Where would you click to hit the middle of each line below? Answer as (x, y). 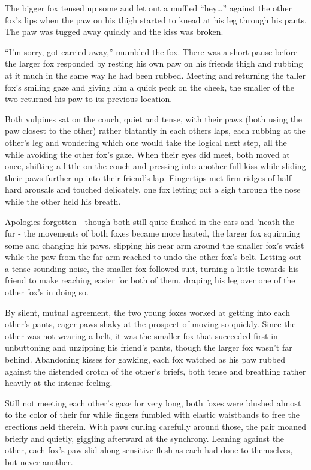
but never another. (39, 461)
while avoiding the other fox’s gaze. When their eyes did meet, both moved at (147, 154)
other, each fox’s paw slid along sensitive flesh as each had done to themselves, (149, 450)
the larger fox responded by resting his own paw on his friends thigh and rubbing (154, 63)
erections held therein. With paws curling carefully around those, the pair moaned (155, 426)
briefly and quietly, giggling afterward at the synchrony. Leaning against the (145, 438)
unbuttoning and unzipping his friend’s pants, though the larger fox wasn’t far (149, 347)
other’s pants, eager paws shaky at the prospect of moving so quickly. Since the (150, 324)
